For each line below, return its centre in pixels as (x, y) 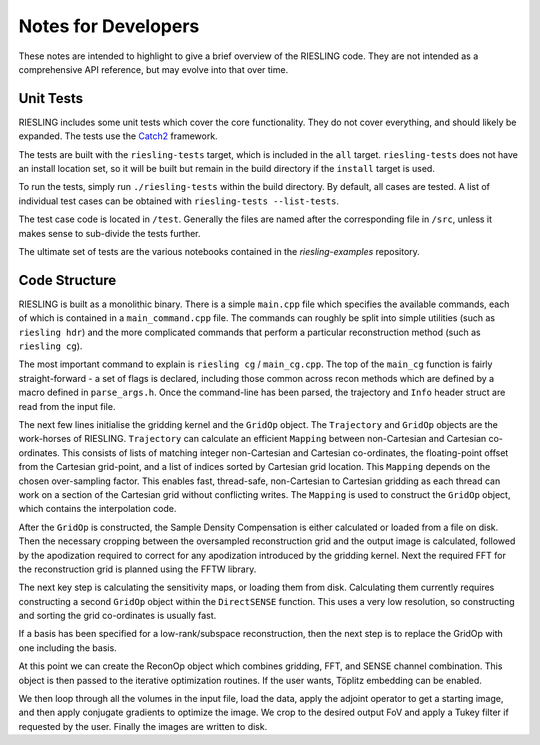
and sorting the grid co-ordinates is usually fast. (117, 616)
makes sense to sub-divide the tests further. (109, 233)
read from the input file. (67, 406)
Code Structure (67, 280)
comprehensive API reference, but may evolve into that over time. (153, 69)
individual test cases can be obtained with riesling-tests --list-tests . (179, 201)
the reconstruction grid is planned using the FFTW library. (137, 569)
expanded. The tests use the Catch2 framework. (118, 136)
